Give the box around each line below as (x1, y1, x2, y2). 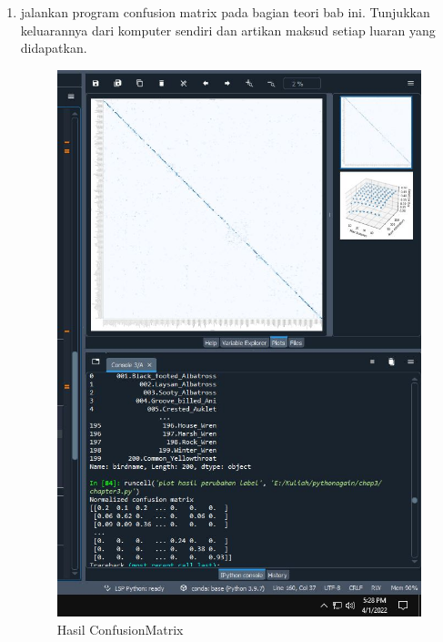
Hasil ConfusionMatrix (56, 619, 184, 638)
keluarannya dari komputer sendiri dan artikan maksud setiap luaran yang (20, 20, 436, 39)
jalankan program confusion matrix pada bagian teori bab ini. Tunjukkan (20, 3, 430, 21)
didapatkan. (20, 38, 87, 57)
